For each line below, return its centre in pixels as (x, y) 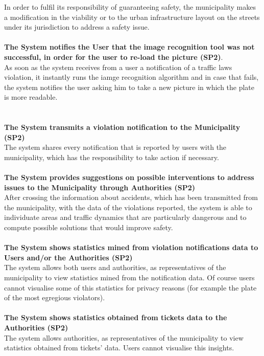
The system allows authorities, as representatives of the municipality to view (124, 337)
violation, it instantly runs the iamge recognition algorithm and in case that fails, (131, 77)
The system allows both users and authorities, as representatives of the (115, 267)
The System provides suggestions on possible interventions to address (129, 177)
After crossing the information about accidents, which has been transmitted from (131, 197)
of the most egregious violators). (55, 297)
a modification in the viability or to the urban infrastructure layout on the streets (132, 17)
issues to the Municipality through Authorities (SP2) (100, 187)
